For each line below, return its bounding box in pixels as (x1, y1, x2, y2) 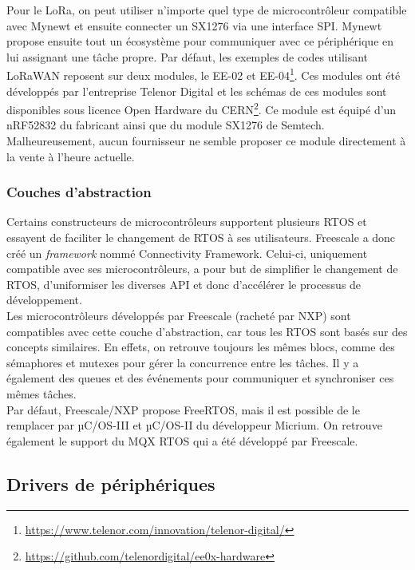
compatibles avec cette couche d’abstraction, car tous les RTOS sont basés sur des (6, 323, 408, 339)
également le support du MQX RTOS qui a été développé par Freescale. (6, 432, 358, 449)
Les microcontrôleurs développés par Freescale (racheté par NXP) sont (6, 307, 351, 324)
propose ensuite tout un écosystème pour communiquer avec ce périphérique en (6, 33, 394, 49)
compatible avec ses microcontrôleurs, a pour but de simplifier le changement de (6, 260, 398, 277)
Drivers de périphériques (6, 471, 215, 496)
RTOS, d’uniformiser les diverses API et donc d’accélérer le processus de (6, 275, 362, 292)
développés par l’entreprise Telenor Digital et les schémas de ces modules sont (6, 82, 387, 99)
